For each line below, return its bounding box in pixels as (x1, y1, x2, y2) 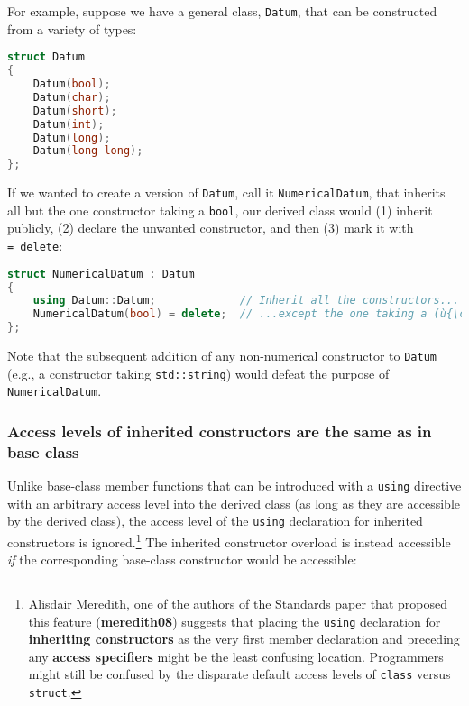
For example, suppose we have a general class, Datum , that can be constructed (7, 2, 437, 20)
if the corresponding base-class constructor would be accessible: (7, 550, 357, 569)
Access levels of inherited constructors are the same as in (7, 419, 432, 442)
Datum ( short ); (32, 104, 117, 117)
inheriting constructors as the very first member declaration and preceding (28, 629, 460, 648)
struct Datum (7, 50, 85, 64)
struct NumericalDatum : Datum (7, 267, 195, 280)
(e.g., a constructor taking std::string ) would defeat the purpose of (7, 363, 390, 382)
